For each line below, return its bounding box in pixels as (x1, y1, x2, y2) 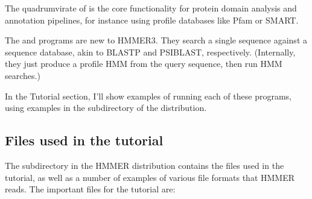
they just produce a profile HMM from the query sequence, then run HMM (5, 57, 282, 70)
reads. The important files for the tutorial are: (5, 183, 176, 195)
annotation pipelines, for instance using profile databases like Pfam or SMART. (5, 13, 299, 26)
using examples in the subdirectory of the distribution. (5, 101, 207, 114)
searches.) (5, 69, 40, 81)
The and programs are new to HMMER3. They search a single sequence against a (5, 34, 307, 46)
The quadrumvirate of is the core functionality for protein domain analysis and (5, 2, 297, 14)
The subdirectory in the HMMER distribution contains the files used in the (5, 159, 284, 171)
